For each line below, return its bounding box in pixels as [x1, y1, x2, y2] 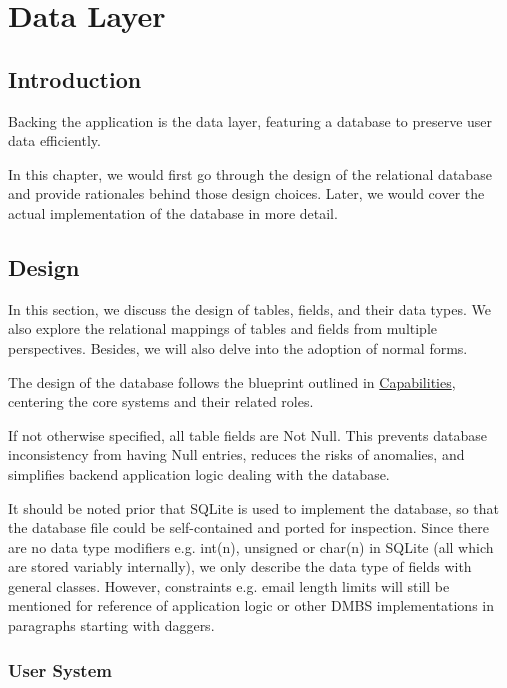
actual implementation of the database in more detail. [8, 202, 338, 223]
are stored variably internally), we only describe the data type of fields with [8, 556, 472, 577]
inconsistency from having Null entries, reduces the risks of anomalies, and [8, 444, 465, 465]
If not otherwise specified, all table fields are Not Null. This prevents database [8, 424, 487, 445]
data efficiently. [8, 130, 101, 151]
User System [8, 657, 112, 682]
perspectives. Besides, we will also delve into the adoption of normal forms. [8, 337, 468, 358]
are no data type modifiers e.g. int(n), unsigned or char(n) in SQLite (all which [8, 536, 494, 557]
